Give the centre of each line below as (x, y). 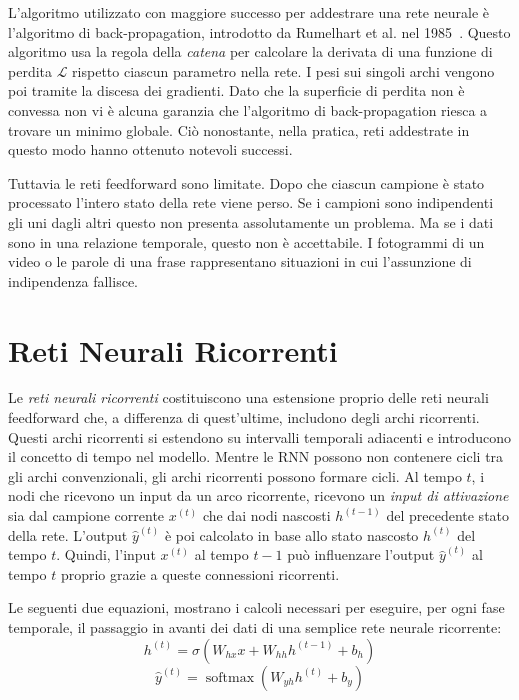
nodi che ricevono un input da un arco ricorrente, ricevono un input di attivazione (258, 495)
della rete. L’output (68, 534)
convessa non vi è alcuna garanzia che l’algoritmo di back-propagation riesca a (248, 109)
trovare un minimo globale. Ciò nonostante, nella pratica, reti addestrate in (239, 129)
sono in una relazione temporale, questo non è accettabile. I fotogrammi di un (246, 241)
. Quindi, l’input (106, 554)
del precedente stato (448, 515)
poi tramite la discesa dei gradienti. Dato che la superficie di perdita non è (236, 90)
